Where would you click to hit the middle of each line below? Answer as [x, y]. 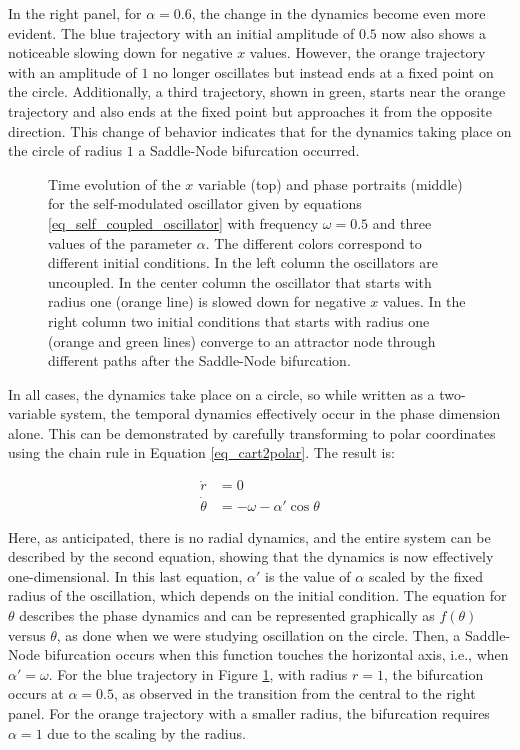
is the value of [308, 575]
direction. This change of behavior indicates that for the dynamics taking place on [260, 130]
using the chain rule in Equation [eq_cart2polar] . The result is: [201, 452]
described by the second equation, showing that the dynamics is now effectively [251, 556]
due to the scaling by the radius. [146, 732]
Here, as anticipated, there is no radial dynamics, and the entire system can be [249, 536]
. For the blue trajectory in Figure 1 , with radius [198, 673]
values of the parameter [120, 242]
